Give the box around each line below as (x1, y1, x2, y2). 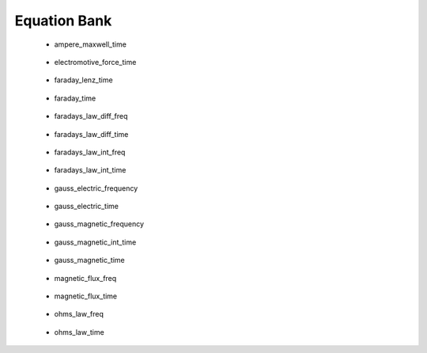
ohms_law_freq (54, 309, 104, 319)
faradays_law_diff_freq (54, 112, 128, 121)
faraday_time (54, 93, 96, 103)
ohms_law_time (54, 327, 104, 336)
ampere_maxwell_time (54, 40, 127, 49)
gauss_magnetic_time (54, 256, 126, 265)
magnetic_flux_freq (54, 273, 117, 283)
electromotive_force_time (54, 57, 137, 66)
